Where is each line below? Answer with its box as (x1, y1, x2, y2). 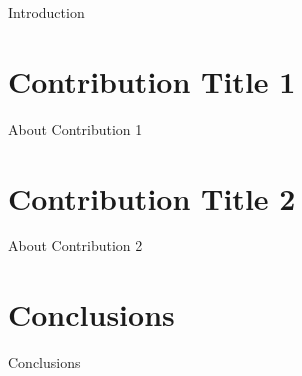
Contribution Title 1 (8, 60, 296, 101)
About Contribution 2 (8, 235, 143, 256)
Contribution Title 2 (8, 177, 296, 218)
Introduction (8, 2, 85, 22)
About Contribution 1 (8, 118, 143, 139)
